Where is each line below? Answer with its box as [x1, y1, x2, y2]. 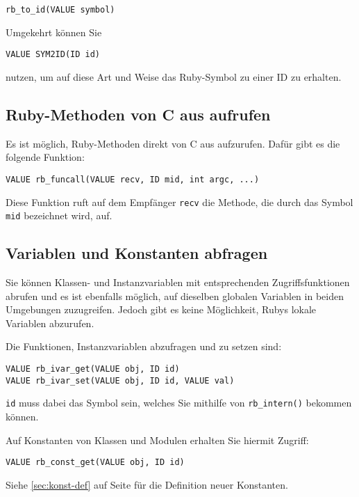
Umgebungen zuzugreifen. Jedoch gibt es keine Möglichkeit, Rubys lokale [6, 302, 317, 317]
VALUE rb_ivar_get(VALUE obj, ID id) [6, 364, 180, 374]
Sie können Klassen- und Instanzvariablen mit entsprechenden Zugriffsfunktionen [6, 275, 350, 290]
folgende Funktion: [6, 150, 85, 164]
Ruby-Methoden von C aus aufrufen [6, 103, 271, 125]
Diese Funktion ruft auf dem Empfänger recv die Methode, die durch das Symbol [6, 194, 353, 209]
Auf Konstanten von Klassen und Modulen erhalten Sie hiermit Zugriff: [6, 432, 309, 447]
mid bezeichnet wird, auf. [6, 208, 112, 223]
